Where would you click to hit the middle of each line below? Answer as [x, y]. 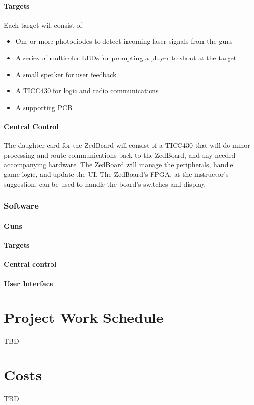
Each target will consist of [43, 24]
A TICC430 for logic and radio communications [87, 91]
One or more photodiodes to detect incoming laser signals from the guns [124, 41]
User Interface [29, 283]
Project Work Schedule [84, 317]
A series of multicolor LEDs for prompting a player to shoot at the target [126, 57]
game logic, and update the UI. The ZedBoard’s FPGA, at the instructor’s [116, 174]
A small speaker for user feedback [66, 74]
